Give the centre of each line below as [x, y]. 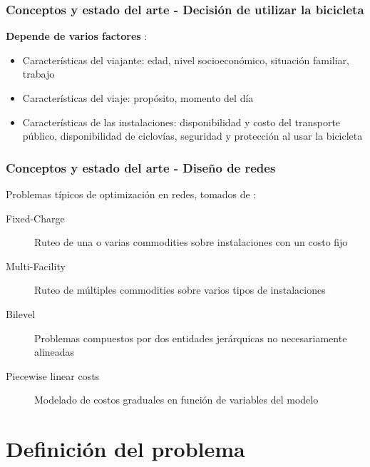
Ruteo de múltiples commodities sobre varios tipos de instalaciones [180, 290]
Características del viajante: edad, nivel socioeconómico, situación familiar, [186, 60]
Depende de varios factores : [77, 36]
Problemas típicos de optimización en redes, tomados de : [131, 194]
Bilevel [21, 313]
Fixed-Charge [35, 218]
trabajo [38, 74]
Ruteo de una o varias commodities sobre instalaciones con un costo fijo [191, 242]
